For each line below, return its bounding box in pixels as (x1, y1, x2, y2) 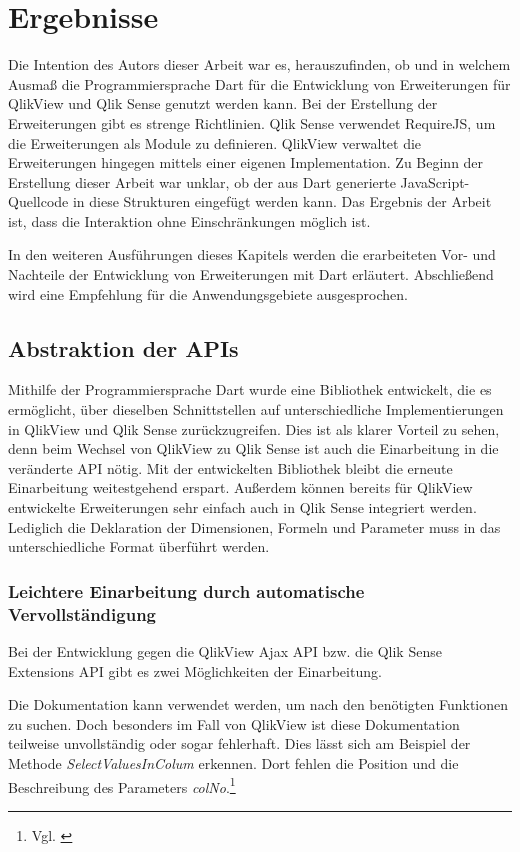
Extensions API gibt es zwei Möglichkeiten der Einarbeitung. (8, 660, 382, 681)
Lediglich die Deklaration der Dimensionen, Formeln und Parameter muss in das (8, 516, 501, 537)
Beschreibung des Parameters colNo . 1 (8, 773, 236, 797)
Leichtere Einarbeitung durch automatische (8, 578, 365, 603)
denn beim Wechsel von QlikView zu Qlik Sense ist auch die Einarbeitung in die (8, 438, 499, 459)
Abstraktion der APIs (8, 332, 239, 363)
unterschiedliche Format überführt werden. (8, 536, 270, 557)
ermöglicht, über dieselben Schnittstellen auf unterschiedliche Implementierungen (8, 399, 504, 420)
